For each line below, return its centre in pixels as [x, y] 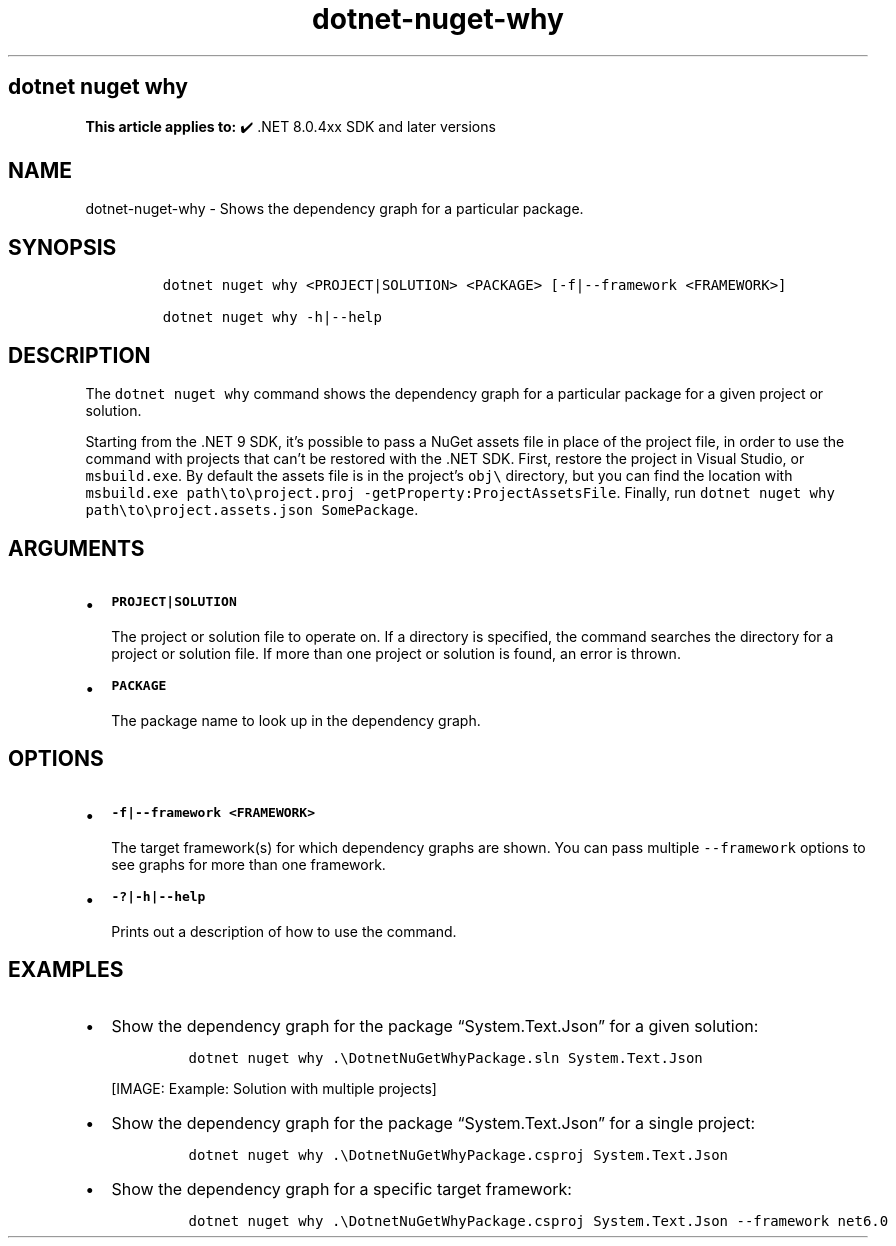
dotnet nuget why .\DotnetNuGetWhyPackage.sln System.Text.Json [445, 1057]
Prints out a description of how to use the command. [284, 931]
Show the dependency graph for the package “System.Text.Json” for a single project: [433, 1122]
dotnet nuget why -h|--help [272, 317]
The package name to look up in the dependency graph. [296, 720]
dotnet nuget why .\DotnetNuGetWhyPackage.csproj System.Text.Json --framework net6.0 [538, 1220]
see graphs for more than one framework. [248, 864]
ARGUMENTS [76, 548]
